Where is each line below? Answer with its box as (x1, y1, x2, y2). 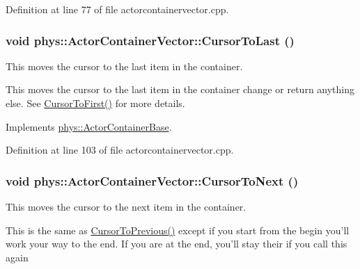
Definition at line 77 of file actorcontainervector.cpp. (6, 2, 229, 16)
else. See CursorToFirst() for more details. (6, 96, 185, 110)
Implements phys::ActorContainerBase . (6, 119, 172, 133)
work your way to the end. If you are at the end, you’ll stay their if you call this (6, 236, 347, 251)
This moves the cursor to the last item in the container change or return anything (6, 82, 355, 97)
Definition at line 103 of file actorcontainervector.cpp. (6, 142, 234, 157)
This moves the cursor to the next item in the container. (6, 199, 246, 213)
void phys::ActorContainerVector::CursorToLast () (6, 31, 295, 49)
